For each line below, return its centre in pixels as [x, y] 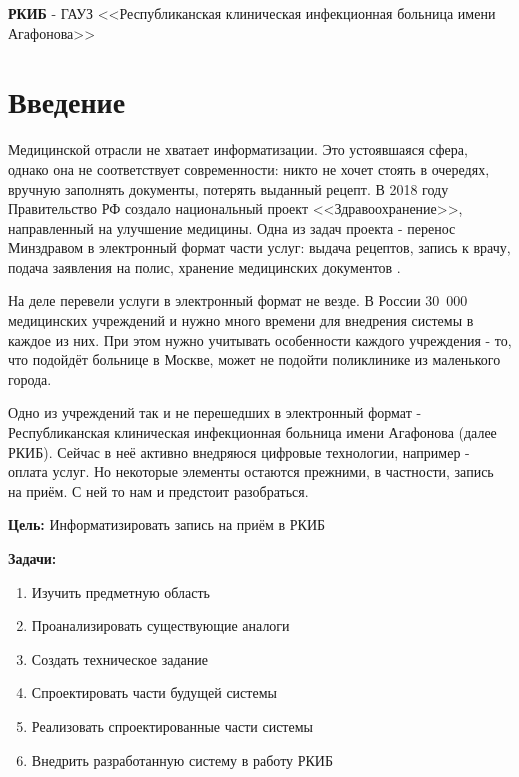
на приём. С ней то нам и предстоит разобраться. [158, 490]
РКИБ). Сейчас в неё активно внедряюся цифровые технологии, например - [239, 451]
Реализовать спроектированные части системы [172, 725]
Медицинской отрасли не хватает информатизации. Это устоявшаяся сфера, [238, 149]
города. [30, 378]
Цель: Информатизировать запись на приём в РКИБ [167, 524]
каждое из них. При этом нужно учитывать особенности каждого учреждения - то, [260, 339]
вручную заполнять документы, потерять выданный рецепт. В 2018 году [228, 188]
